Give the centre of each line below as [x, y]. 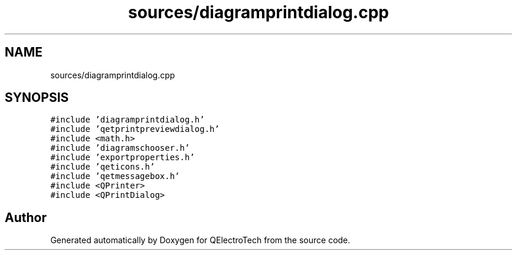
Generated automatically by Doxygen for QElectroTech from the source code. [200, 240]
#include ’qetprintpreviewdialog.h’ [135, 129]
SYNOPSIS [37, 98]
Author [26, 217]
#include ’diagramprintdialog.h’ [127, 120]
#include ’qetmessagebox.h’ [115, 176]
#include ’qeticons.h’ [103, 167]
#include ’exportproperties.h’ [122, 158]
